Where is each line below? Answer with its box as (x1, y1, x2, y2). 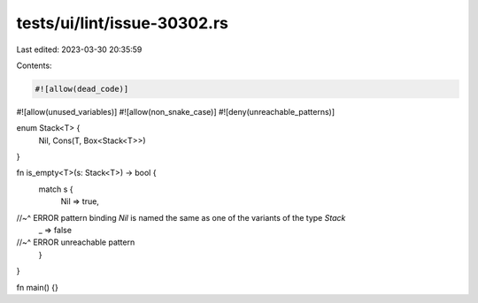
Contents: (16, 60, 52, 71)
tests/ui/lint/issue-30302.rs (16, 13, 229, 33)
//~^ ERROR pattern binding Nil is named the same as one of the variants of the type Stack (16, 212, 346, 223)
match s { (38, 184, 74, 194)
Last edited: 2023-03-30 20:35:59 (16, 44, 143, 55)
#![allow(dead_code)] (35, 84, 129, 94)
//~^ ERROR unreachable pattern (16, 237, 135, 247)
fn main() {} (16, 282, 59, 292)
